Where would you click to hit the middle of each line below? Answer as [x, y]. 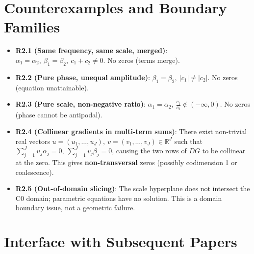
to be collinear [224, 151]
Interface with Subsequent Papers [121, 241]
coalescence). [35, 172]
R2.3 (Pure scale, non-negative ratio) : [80, 104]
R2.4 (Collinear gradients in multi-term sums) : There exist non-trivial [131, 131]
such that [188, 141]
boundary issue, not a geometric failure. [75, 208]
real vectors [33, 141]
